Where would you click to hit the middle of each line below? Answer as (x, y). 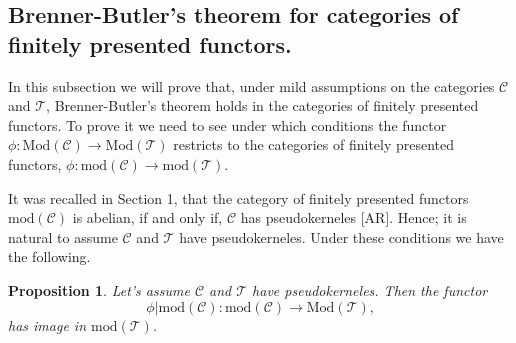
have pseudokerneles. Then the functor (370, 289)
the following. (49, 256)
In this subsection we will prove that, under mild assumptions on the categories (251, 85)
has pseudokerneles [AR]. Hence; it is (353, 217)
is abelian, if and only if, (147, 217)
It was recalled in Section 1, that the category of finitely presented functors (238, 197)
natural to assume (63, 236)
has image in (47, 324)
